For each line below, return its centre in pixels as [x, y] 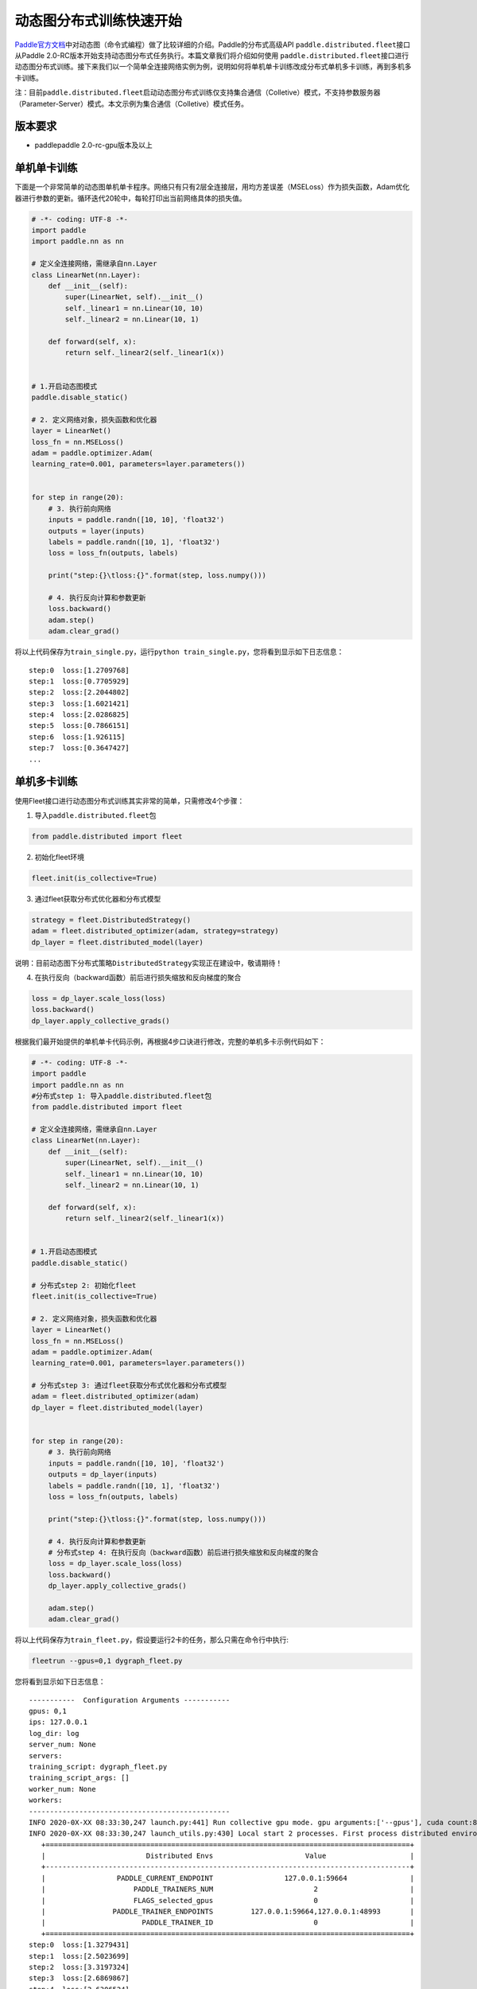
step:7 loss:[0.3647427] [79, 748]
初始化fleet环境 [60, 857]
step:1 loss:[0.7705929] [79, 681]
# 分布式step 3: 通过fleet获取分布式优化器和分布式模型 [129, 1386]
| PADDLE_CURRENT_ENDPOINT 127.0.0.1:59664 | [228, 1878]
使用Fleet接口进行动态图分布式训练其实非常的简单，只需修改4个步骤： [130, 800]
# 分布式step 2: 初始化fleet [84, 1285]
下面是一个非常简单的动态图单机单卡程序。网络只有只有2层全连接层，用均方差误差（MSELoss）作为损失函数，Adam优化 [212, 187]
